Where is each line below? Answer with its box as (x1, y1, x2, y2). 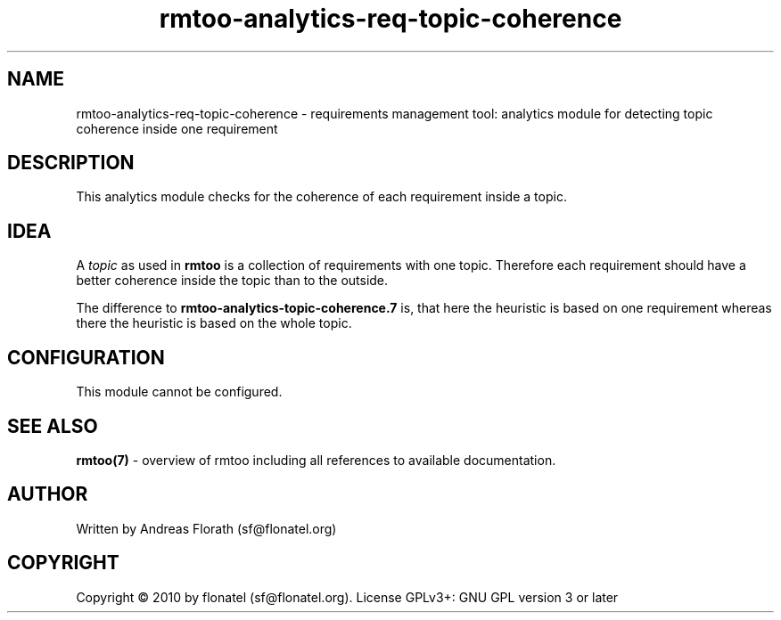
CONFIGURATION (7, 346, 165, 369)
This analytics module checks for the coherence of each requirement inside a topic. (76, 189, 567, 205)
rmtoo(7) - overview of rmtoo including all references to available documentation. (76, 452, 556, 468)
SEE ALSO (7, 414, 98, 437)
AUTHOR (7, 483, 88, 506)
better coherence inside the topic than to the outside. (76, 273, 389, 289)
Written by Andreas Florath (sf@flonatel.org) (76, 520, 337, 536)
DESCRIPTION (7, 151, 135, 175)
